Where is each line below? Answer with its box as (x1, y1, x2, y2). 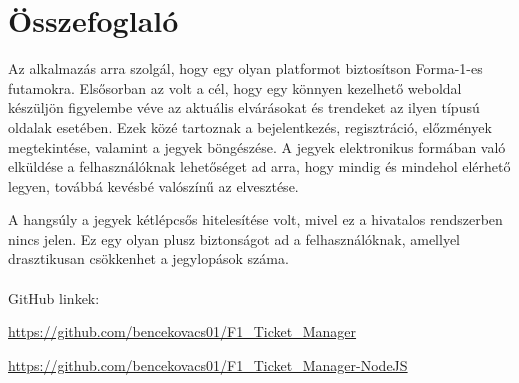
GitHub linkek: (8, 287, 100, 308)
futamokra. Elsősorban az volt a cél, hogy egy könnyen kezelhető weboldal (8, 77, 462, 98)
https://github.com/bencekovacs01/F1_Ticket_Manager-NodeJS (8, 354, 408, 375)
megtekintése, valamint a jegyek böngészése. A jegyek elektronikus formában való (8, 136, 506, 157)
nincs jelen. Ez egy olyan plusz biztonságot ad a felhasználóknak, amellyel (8, 228, 461, 249)
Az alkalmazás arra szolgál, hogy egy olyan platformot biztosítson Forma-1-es (8, 58, 483, 79)
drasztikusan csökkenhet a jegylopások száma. (8, 248, 289, 269)
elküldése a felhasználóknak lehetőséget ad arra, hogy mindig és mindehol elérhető (8, 156, 511, 177)
